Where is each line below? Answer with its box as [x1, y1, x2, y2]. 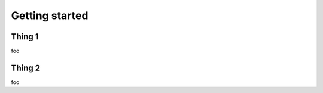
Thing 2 [11, 63, 41, 73]
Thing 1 [11, 32, 39, 42]
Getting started [11, 9, 89, 22]
